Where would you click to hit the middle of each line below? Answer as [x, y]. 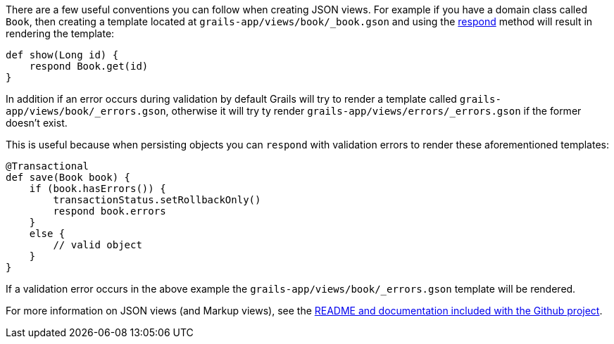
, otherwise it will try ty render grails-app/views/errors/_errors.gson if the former [374, 111]
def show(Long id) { [62, 55]
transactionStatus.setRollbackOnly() [157, 200]
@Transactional [48, 166]
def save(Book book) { [68, 177]
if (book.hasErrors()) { [98, 189]
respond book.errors [109, 211]
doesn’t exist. [37, 123]
